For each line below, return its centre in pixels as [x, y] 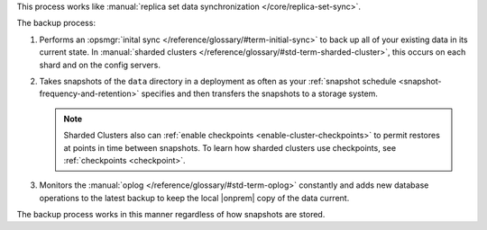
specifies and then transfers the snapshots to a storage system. [260, 93]
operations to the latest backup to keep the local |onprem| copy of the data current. [194, 198]
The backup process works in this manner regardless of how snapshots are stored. [171, 215]
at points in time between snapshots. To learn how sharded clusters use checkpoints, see [230, 147]
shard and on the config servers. [100, 65]
